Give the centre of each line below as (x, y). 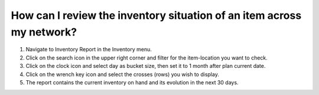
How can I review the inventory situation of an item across (156, 15)
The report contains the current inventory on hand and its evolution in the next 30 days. (132, 82)
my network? (44, 32)
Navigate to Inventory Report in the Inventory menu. (89, 50)
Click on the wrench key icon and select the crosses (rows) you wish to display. (123, 74)
